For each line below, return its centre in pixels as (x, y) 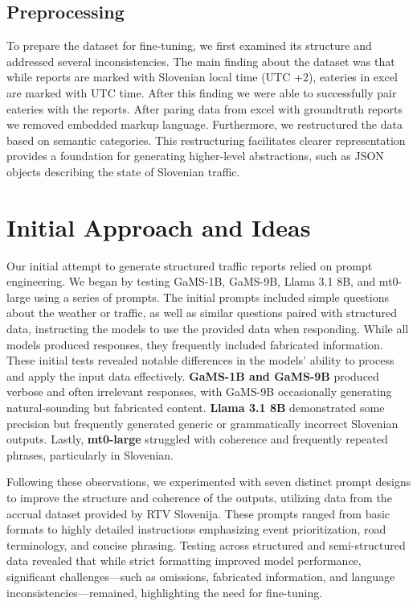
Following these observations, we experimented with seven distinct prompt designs (209, 482)
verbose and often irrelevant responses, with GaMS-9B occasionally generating (199, 392)
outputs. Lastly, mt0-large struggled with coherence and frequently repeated (197, 439)
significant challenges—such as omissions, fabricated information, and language (201, 576)
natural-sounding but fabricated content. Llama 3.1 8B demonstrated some (196, 408)
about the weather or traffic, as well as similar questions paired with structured (202, 313)
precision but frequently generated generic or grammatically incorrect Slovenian (202, 423)
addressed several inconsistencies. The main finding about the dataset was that (201, 61)
